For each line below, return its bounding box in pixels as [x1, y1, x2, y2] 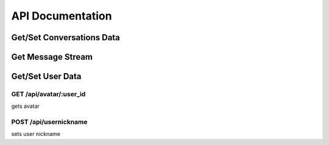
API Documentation [11, 9, 112, 23]
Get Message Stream [11, 52, 93, 62]
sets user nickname [11, 130, 61, 138]
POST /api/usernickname [11, 118, 88, 126]
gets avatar [11, 102, 40, 110]
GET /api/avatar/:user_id [11, 90, 86, 98]
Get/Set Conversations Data [11, 32, 120, 43]
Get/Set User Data [11, 71, 82, 82]
